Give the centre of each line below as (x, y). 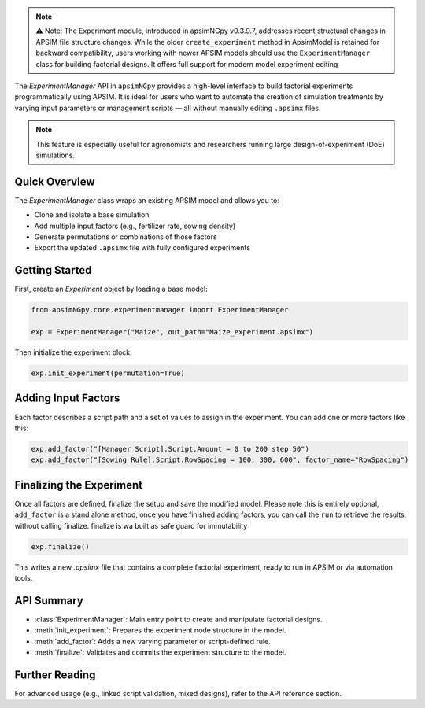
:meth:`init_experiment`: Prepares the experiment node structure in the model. (160, 630)
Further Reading (55, 675)
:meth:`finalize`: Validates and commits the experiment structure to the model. (160, 652)
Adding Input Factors (67, 398)
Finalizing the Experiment (79, 485)
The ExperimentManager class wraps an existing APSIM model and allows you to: (147, 200)
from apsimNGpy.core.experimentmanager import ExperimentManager (160, 310)
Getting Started (53, 270)
